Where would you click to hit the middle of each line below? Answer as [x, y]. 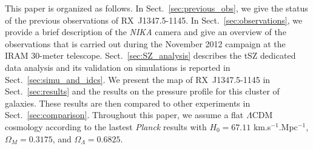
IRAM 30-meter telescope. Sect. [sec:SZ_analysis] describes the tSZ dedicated [150, 55]
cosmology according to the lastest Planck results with [106, 126]
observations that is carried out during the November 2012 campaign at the [145, 43]
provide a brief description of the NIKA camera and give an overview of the [146, 32]
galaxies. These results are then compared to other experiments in [128, 103]
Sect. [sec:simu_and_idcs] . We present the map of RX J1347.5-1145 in [138, 79]
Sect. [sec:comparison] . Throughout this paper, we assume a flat [124, 115]
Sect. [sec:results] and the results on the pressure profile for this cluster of [142, 91]
